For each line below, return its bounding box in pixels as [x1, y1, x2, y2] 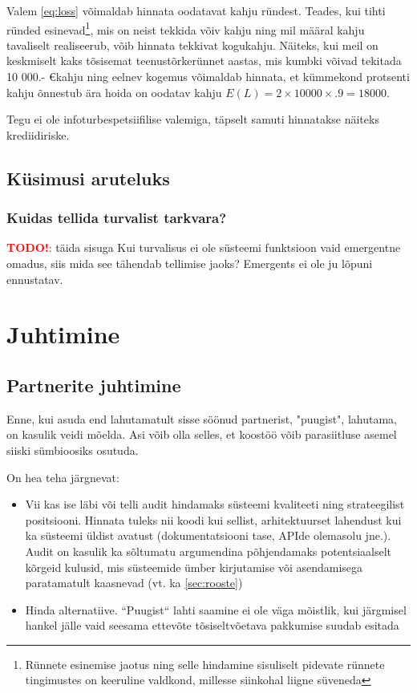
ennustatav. [6, 270, 63, 287]
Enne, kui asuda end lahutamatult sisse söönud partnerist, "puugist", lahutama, [6, 410, 397, 427]
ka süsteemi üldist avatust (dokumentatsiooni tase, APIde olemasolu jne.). [25, 527, 391, 544]
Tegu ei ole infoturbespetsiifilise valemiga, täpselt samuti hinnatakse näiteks [6, 111, 379, 128]
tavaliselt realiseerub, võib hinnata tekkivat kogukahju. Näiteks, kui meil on [6, 36, 379, 53]
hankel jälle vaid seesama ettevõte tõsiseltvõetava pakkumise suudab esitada [25, 617, 399, 634]
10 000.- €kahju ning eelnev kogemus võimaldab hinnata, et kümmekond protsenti [6, 68, 410, 85]
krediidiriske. [6, 126, 70, 143]
